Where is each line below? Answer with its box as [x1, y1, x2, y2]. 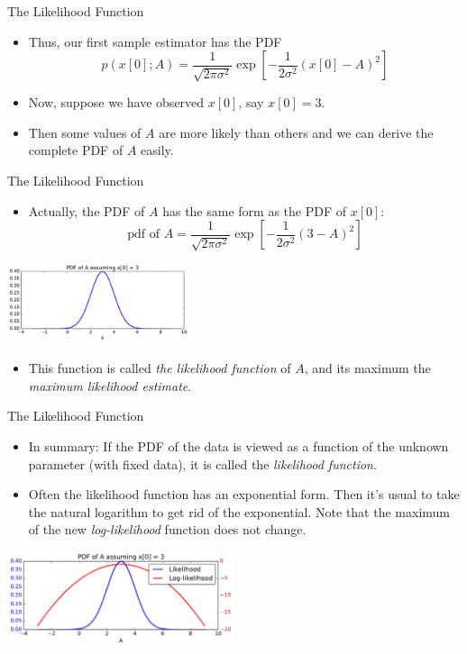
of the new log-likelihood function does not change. [28, 520, 307, 539]
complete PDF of [28, 141, 124, 159]
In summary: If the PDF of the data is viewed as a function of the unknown [28, 437, 449, 456]
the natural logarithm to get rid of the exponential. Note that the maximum [28, 502, 450, 521]
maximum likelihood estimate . [28, 376, 192, 395]
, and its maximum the [304, 359, 431, 377]
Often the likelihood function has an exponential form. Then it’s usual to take [28, 485, 460, 504]
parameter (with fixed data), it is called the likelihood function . [28, 454, 377, 473]
